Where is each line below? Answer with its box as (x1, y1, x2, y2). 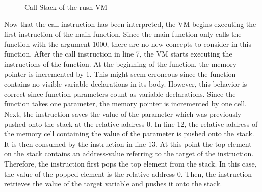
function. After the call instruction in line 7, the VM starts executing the (4, 48, 232, 59)
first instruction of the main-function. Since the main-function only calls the (4, 29, 242, 39)
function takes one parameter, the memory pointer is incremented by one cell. (4, 98, 247, 109)
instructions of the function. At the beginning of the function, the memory (4, 58, 237, 69)
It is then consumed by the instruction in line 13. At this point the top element (4, 138, 252, 149)
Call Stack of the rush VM (24, 2, 108, 12)
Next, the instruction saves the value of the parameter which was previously (4, 108, 242, 119)
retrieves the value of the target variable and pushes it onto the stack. (4, 178, 222, 189)
